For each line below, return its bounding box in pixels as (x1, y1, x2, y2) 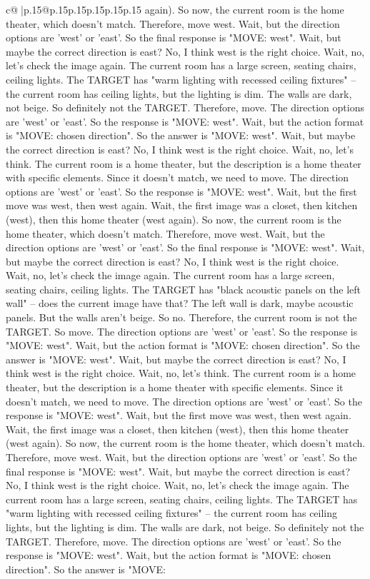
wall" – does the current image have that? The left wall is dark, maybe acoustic (6, 296, 354, 311)
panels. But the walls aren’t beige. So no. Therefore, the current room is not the (6, 310, 357, 325)
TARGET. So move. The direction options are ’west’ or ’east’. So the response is (6, 323, 358, 338)
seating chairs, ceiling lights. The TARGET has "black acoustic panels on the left (6, 281, 361, 296)
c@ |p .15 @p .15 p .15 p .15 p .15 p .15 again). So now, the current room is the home (6, 2, 344, 16)
